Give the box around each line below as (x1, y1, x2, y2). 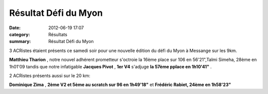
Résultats (48, 31, 67, 37)
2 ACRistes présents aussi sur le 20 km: (9, 72, 90, 79)
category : (9, 31, 30, 37)
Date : (9, 25, 21, 31)
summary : (9, 39, 31, 45)
